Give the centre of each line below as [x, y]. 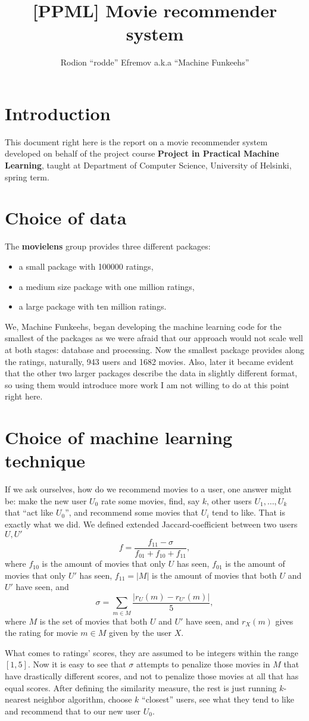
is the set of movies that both [93, 621]
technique [45, 461]
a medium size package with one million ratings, [107, 286]
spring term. [27, 177]
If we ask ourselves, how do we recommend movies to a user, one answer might [148, 489]
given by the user [140, 633]
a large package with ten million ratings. [93, 306]
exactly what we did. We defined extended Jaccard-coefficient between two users [151, 524]
